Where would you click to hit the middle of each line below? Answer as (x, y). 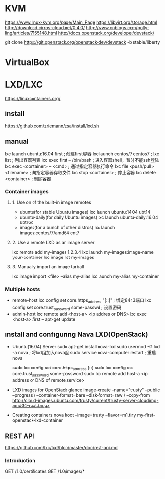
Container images (27, 191)
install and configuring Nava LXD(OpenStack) (77, 335)
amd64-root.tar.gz (31, 405)
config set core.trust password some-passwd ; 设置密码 (67, 308)
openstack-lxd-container (37, 420)
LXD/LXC (24, 85)
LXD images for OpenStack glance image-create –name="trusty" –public (86, 390)
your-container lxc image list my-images (53, 257)
